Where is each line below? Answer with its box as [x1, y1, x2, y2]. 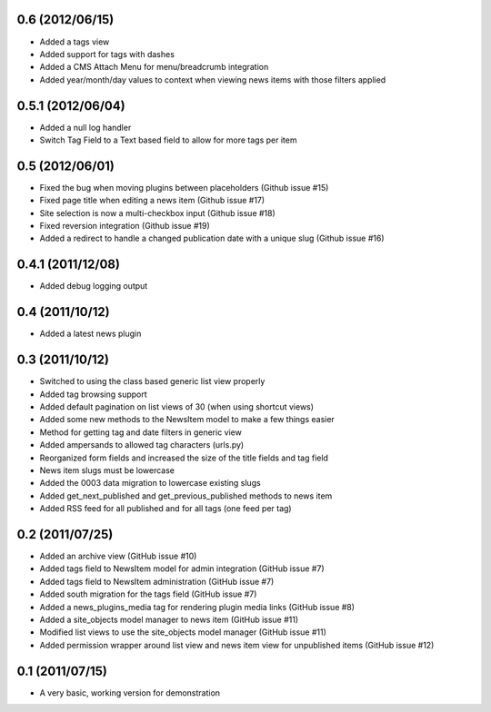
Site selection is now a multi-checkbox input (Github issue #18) [39, 207, 276, 218]
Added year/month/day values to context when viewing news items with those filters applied [39, 74, 386, 85]
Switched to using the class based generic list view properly [39, 376, 266, 387]
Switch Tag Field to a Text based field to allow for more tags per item [39, 134, 297, 145]
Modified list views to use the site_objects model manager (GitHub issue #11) [39, 627, 327, 638]
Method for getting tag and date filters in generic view [39, 427, 243, 438]
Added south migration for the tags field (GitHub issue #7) [39, 588, 257, 599]
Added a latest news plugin [39, 328, 142, 340]
